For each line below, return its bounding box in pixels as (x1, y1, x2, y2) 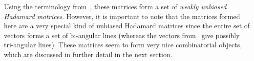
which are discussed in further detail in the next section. (4, 49, 172, 59)
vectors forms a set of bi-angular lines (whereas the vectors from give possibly (4, 30, 240, 40)
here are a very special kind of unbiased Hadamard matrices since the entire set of (4, 20, 250, 31)
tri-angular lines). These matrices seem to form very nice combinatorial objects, (4, 40, 242, 50)
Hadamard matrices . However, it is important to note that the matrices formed (4, 11, 240, 21)
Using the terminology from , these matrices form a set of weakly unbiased (4, 1, 227, 11)
